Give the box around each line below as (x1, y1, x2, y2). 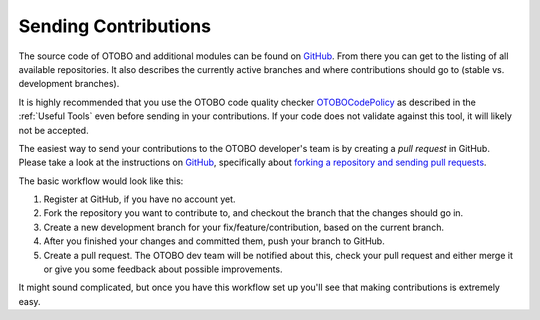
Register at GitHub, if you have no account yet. (43, 193, 236, 205)
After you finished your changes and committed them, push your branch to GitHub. (43, 235, 385, 247)
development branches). (18, 78, 120, 90)
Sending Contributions (18, 15, 212, 37)
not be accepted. (18, 124, 89, 136)
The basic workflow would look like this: (18, 175, 184, 187)
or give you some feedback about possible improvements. (43, 263, 284, 275)
